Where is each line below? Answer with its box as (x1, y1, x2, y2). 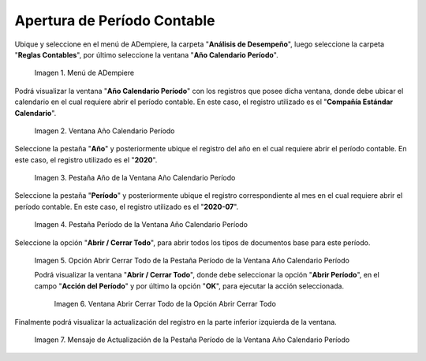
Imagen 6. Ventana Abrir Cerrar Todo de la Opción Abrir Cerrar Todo (54, 300, 276, 309)
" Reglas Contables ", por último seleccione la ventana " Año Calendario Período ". (14, 50, 279, 59)
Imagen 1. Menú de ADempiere (34, 68, 134, 78)
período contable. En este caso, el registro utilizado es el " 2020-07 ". (14, 202, 239, 211)
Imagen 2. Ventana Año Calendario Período (34, 126, 175, 136)
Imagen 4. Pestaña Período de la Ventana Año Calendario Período (34, 220, 248, 229)
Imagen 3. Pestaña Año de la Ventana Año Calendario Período (34, 173, 236, 183)
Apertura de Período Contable (14, 12, 215, 29)
